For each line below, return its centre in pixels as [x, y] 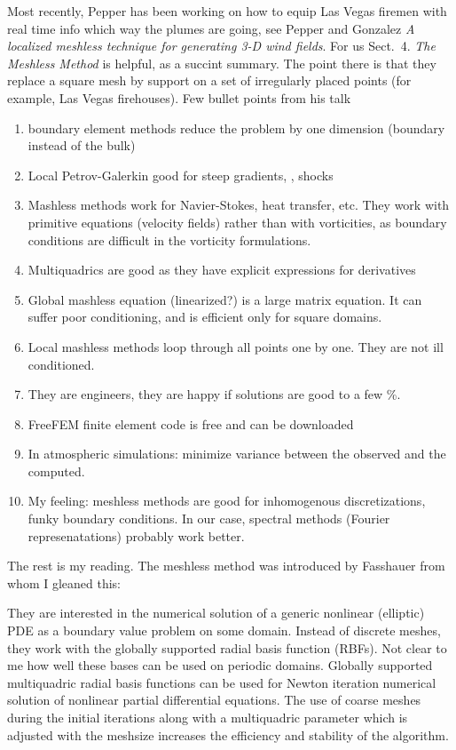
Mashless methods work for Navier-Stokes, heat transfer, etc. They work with [239, 205]
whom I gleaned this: [64, 582]
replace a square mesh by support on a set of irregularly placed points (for [209, 80]
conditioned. [61, 364]
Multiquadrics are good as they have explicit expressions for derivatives [222, 270]
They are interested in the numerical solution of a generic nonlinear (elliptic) [216, 613]
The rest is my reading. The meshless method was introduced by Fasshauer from [226, 566]
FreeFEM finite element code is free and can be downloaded [191, 423]
